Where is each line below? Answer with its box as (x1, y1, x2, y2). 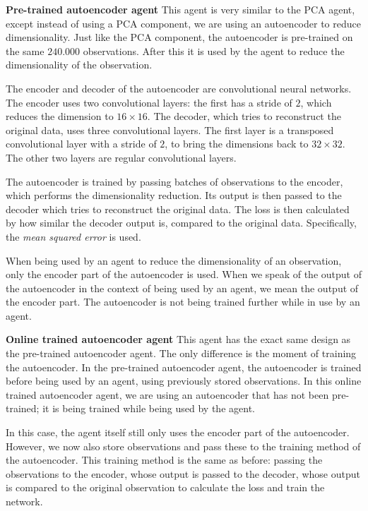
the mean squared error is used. (6, 229, 141, 244)
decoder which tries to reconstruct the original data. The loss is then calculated (6, 201, 350, 216)
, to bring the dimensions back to (165, 136, 309, 151)
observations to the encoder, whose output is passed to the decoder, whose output (6, 466, 360, 481)
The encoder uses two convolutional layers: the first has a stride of (6, 95, 292, 109)
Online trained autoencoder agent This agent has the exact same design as (6, 332, 351, 347)
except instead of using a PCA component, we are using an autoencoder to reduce (6, 16, 361, 30)
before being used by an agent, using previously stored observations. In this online (6, 373, 362, 388)
